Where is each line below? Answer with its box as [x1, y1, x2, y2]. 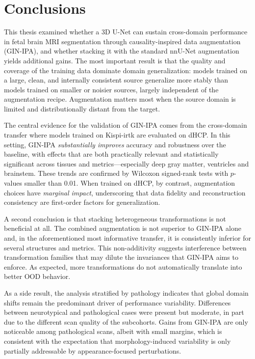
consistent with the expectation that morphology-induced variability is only [4, 335, 231, 346]
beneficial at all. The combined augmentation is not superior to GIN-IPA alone [4, 223, 241, 233]
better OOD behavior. [4, 271, 71, 281]
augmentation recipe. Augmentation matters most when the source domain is [4, 94, 236, 104]
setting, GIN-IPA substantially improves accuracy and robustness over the [4, 139, 226, 149]
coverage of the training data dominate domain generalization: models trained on [4, 65, 248, 75]
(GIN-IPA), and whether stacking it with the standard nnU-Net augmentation [4, 46, 239, 56]
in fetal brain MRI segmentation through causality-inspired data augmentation [4, 36, 241, 46]
